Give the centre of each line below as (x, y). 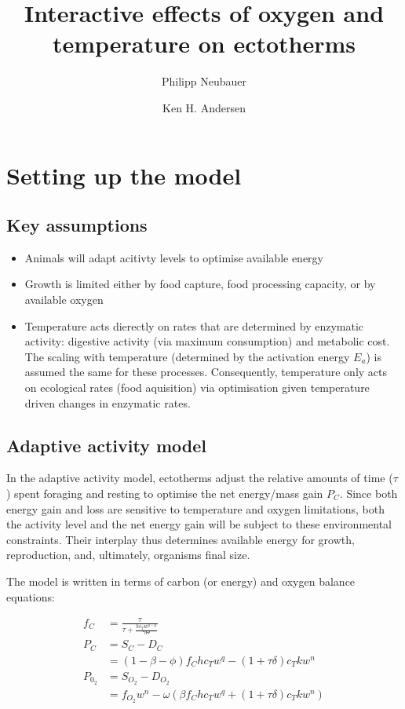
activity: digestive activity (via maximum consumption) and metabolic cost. (207, 341)
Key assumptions (77, 225)
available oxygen (64, 300)
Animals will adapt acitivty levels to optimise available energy (174, 257)
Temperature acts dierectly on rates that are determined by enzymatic (194, 325)
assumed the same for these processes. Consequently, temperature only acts (206, 372)
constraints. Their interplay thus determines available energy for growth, (181, 539)
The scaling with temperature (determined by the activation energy (187, 356)
